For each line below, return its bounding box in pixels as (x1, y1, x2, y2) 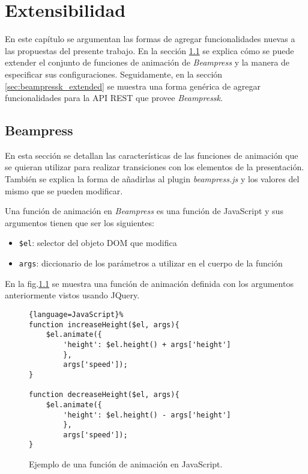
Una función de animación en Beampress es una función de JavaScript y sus (5, 205, 283, 217)
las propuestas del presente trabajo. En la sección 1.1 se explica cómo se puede (5, 44, 294, 57)
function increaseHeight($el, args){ (29, 320, 180, 329)
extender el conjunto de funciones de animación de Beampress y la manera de (5, 56, 290, 69)
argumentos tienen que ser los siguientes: (5, 216, 154, 229)
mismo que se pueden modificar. (5, 184, 123, 197)
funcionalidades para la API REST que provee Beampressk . (5, 91, 223, 104)
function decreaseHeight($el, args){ (29, 390, 180, 399)
